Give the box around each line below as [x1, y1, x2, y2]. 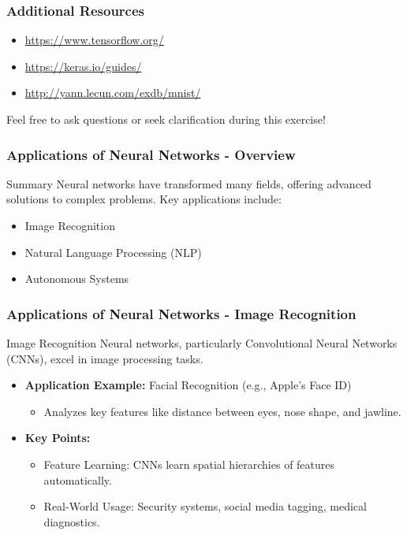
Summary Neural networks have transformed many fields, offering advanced [6, 175, 372, 191]
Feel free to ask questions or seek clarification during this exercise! [6, 111, 326, 127]
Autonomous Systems [24, 270, 129, 287]
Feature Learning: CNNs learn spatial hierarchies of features [43, 455, 335, 472]
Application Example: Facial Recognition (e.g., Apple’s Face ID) [24, 377, 352, 393]
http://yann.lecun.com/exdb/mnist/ [24, 84, 201, 101]
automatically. [43, 471, 112, 488]
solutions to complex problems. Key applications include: [6, 191, 282, 207]
